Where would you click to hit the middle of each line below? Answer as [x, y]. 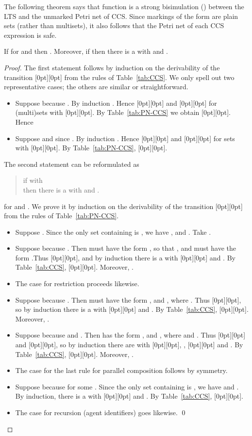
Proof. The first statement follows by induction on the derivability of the [112, 67]
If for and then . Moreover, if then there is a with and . [86, 51]
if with [33, 180]
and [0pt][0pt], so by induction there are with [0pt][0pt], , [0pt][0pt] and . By [129, 345]
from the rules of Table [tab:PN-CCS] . [61, 216]
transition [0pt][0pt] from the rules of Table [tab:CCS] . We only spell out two [119, 77]
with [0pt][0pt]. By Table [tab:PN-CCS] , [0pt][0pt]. [91, 148]
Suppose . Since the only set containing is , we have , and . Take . [113, 232]
